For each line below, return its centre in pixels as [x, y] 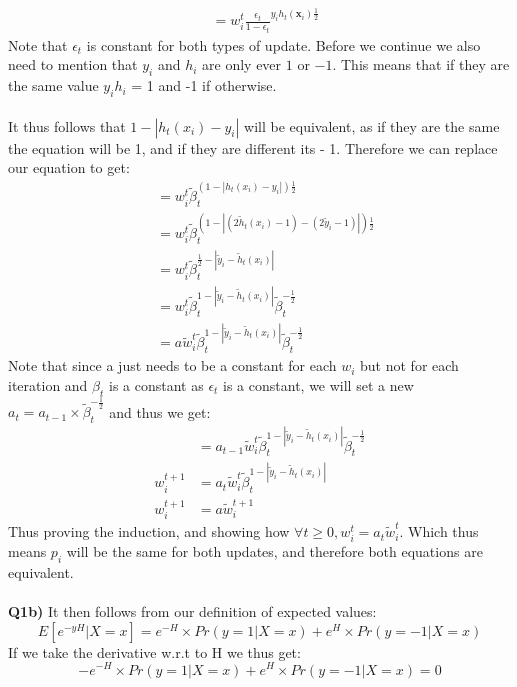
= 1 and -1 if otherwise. [204, 85]
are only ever [242, 64]
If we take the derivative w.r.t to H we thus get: [154, 651]
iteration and [48, 384]
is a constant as [156, 384]
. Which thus [439, 531]
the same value [53, 85]
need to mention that [73, 64]
